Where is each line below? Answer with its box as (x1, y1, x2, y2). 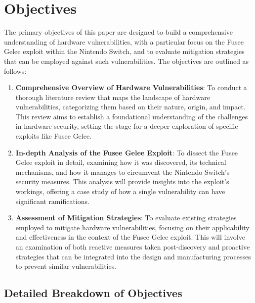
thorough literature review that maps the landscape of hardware (15, 92, 210, 102)
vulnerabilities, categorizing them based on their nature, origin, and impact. (15, 101, 246, 112)
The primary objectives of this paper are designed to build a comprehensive (4, 27, 233, 37)
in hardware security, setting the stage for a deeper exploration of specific (15, 121, 238, 131)
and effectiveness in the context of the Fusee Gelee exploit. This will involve (15, 232, 245, 242)
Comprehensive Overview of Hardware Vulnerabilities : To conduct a (15, 82, 247, 93)
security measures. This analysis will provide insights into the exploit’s (15, 176, 229, 187)
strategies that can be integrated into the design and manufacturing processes (15, 251, 251, 261)
